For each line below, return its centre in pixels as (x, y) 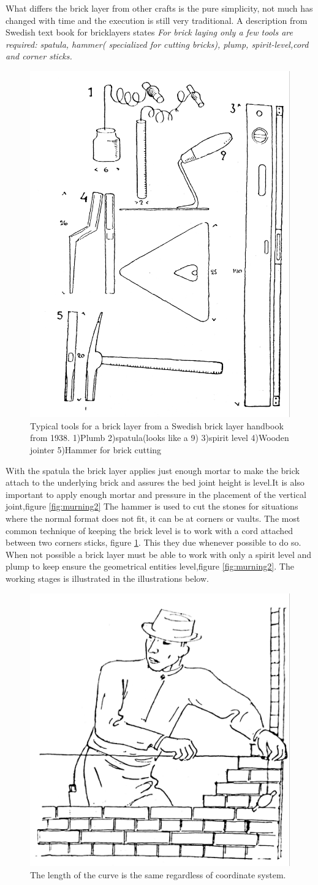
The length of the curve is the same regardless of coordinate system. (158, 874)
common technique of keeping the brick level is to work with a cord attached (150, 530)
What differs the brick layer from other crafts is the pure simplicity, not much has (159, 8)
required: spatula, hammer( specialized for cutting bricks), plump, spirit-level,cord (157, 44)
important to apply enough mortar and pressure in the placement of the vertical (156, 494)
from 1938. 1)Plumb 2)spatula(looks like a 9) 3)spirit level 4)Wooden (160, 438)
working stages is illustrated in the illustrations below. (107, 578)
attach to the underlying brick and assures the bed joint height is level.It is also (155, 482)
